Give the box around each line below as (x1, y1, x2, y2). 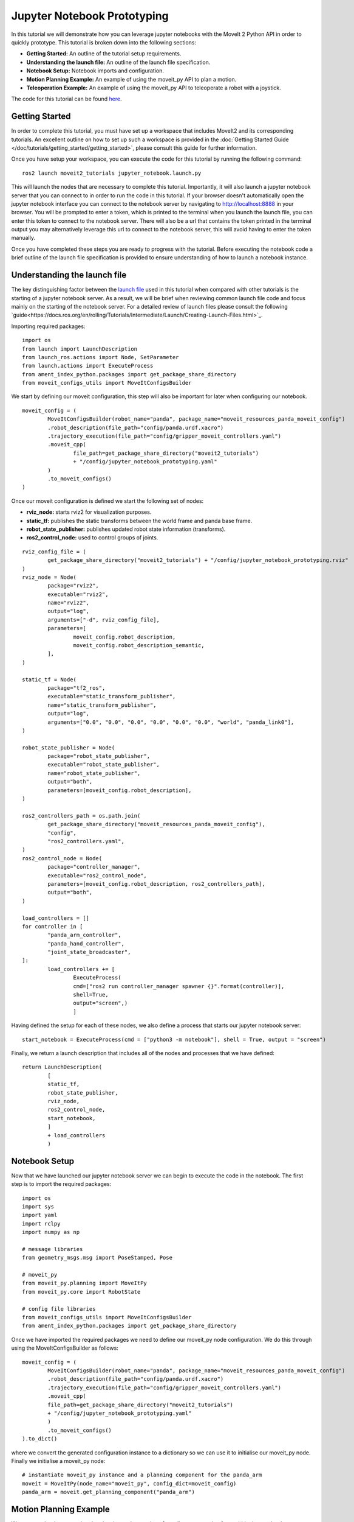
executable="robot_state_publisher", (47, 761, 160, 768)
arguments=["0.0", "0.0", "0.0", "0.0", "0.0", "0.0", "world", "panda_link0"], (47, 718, 294, 726)
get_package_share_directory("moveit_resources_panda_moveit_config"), (47, 821, 265, 828)
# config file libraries (22, 1305, 96, 1312)
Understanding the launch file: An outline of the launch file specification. (26, 58, 211, 66)
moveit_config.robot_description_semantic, (73, 642, 205, 649)
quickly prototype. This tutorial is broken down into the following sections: (11, 38, 197, 46)
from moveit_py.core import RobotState (22, 1288, 141, 1295)
